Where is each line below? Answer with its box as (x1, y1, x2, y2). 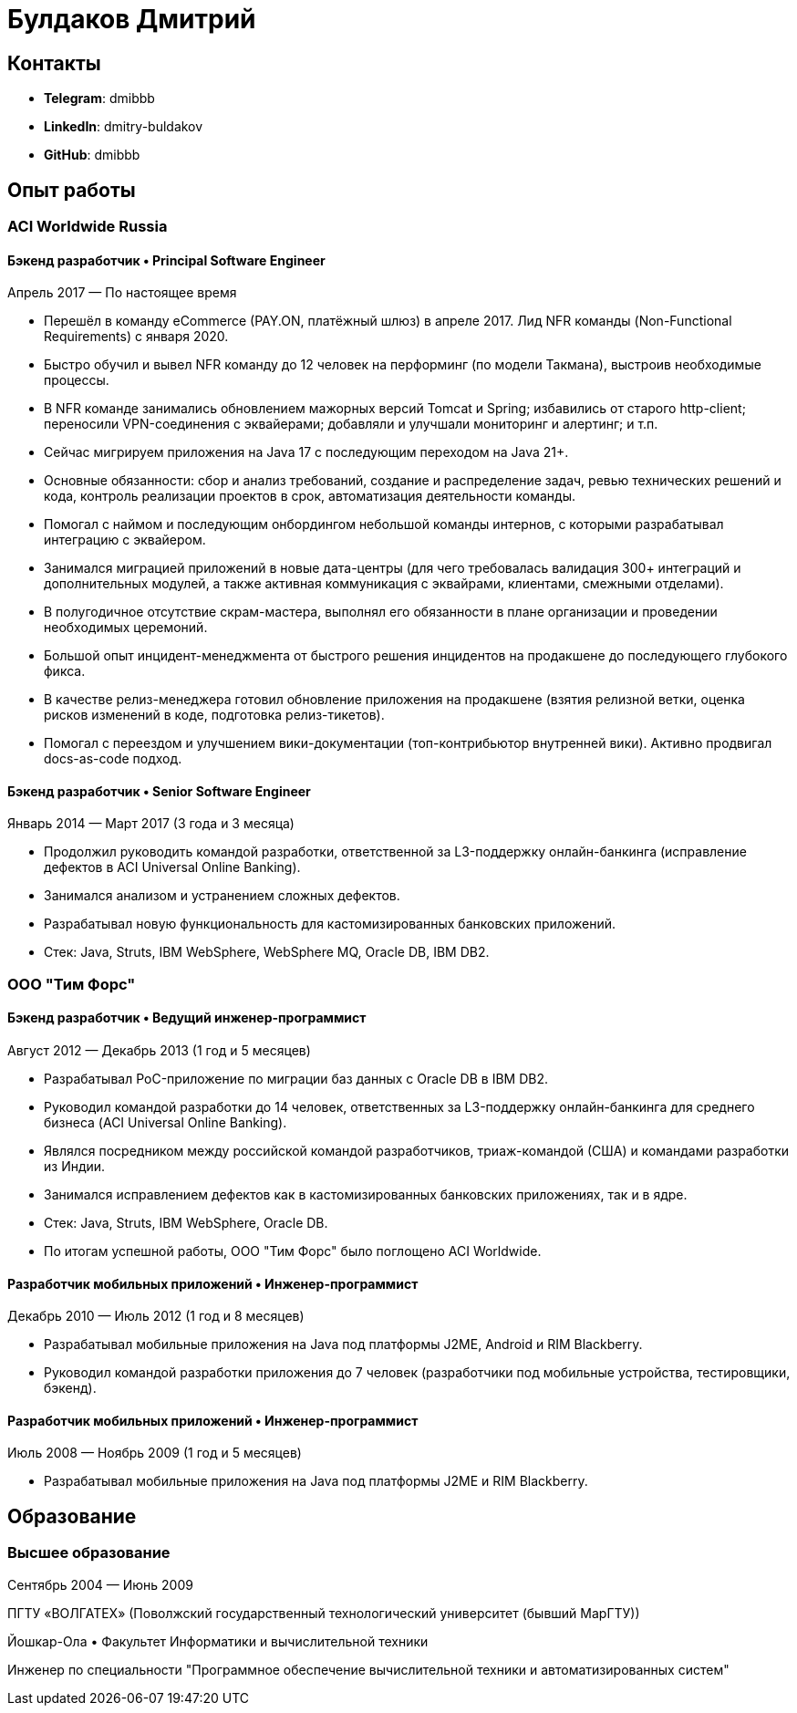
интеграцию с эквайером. (44, 532, 206, 548)
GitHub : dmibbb (44, 147, 140, 163)
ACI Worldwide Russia (7, 217, 168, 236)
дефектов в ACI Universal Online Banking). (44, 859, 301, 876)
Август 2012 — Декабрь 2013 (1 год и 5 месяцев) (7, 1043, 311, 1059)
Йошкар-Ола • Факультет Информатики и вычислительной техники (7, 1633, 429, 1649)
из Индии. (44, 1158, 106, 1175)
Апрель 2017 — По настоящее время (7, 285, 237, 301)
